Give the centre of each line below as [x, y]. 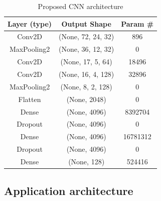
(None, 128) [87, 161]
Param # [137, 23]
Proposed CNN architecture [80, 6]
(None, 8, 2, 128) [86, 86]
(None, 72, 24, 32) [87, 36]
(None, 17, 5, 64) [86, 62]
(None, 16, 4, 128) [87, 74]
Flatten [30, 99]
